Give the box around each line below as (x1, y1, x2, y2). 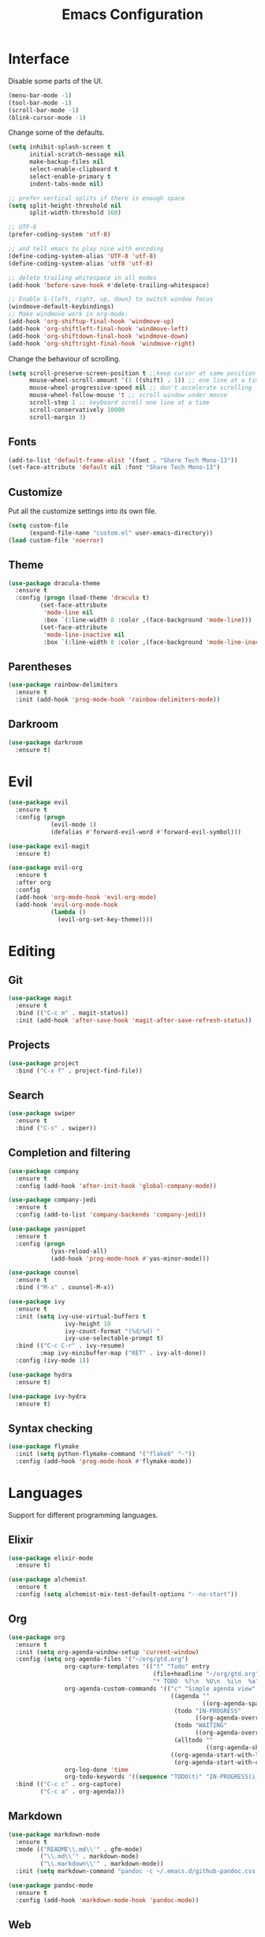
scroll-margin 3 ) (28, 413, 87, 421)
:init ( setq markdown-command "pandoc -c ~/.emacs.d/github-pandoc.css (15, 1867, 256, 1875)
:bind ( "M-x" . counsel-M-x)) (15, 1284, 114, 1292)
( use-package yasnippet (8, 1225, 87, 1233)
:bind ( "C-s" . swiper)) (15, 1125, 97, 1133)
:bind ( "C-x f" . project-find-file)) (15, 1066, 144, 1075)
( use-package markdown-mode (8, 1830, 101, 1838)
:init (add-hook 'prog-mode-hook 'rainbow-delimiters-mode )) (15, 695, 221, 703)
